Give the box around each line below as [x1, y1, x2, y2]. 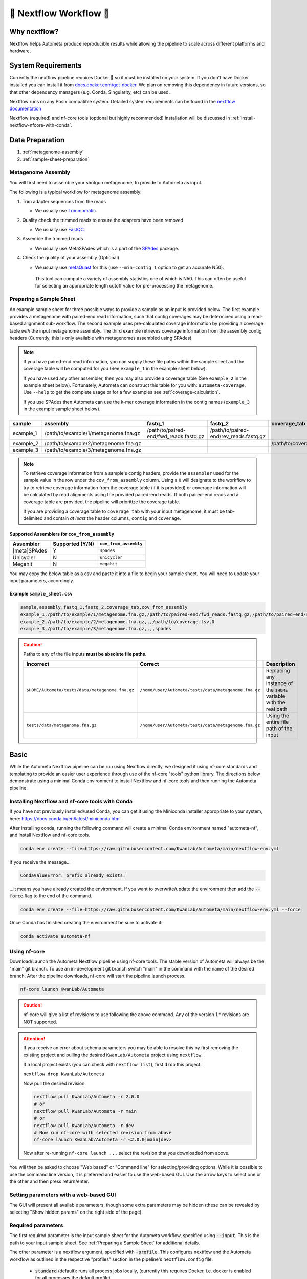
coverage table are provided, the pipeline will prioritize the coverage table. [23, 499, 180, 505]
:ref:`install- [231, 115, 256, 121]
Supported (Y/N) [53, 540, 94, 547]
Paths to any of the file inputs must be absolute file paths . [23, 651, 147, 657]
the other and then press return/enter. [9, 1178, 90, 1184]
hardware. [9, 48, 31, 54]
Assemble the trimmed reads [22, 236, 83, 242]
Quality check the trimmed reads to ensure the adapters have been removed [22, 217, 184, 223]
